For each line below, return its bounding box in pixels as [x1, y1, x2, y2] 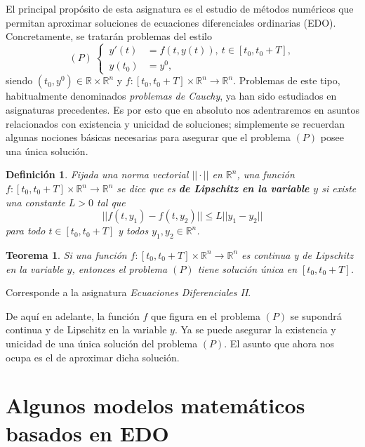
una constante [6, 194, 65, 209]
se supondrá [290, 308, 342, 323]
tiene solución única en [197, 261, 298, 276]
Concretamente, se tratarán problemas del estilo [6, 29, 212, 44]
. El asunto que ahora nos [224, 335, 335, 350]
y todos [118, 223, 149, 238]
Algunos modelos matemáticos [6, 391, 305, 420]
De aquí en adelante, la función [6, 308, 140, 323]
